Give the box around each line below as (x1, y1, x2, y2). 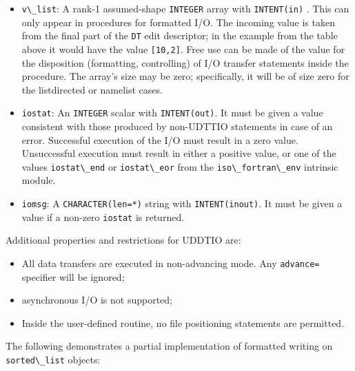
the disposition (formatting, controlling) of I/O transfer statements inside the (21, 55, 349, 70)
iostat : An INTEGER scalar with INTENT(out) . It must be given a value (21, 105, 323, 120)
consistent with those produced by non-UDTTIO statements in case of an (21, 119, 333, 133)
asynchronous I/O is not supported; (21, 293, 172, 307)
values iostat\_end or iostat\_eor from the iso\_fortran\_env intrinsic (21, 159, 338, 173)
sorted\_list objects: (6, 352, 101, 366)
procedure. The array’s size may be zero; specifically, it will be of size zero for (21, 69, 349, 83)
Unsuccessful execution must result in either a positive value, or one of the (21, 146, 336, 160)
